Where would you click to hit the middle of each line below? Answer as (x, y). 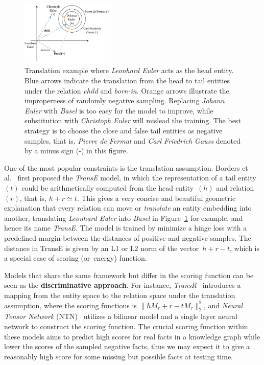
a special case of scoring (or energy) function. (76, 258)
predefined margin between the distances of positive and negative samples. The (128, 237)
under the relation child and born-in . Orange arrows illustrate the (127, 90)
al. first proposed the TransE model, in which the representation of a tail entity (130, 178)
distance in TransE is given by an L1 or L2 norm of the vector (102, 248)
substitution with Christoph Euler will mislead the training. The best (133, 120)
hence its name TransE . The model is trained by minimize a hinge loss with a (126, 228)
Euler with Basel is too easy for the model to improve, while (119, 110)
